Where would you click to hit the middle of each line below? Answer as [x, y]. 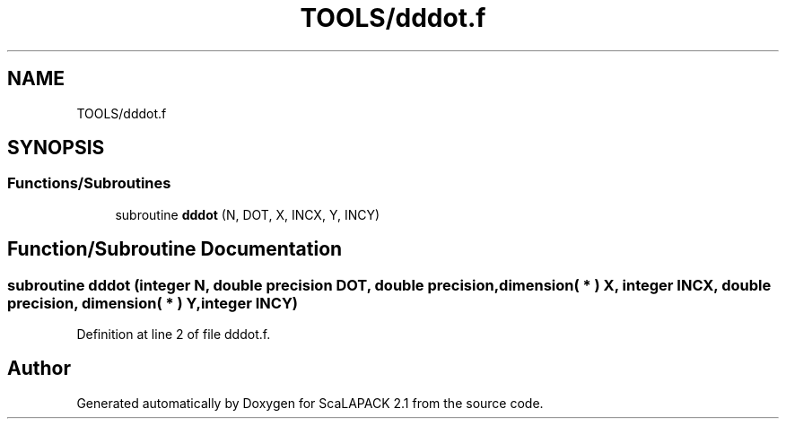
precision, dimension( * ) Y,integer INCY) [153, 303]
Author [39, 369]
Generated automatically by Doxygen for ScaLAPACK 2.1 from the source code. [310, 403]
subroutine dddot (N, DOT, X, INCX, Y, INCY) [248, 214]
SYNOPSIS [56, 148]
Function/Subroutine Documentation [175, 249]
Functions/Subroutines [89, 183]
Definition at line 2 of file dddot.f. [174, 335]
